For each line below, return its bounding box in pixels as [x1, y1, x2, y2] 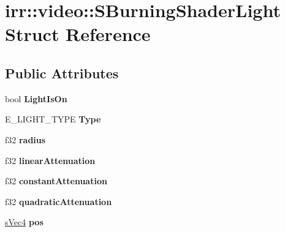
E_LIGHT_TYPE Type [5, 113, 101, 125]
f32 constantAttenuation [5, 174, 107, 187]
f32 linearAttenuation [5, 154, 96, 167]
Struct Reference [5, 21, 151, 47]
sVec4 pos [5, 215, 44, 228]
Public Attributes [5, 63, 119, 82]
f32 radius [5, 133, 46, 146]
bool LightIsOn [5, 92, 67, 105]
